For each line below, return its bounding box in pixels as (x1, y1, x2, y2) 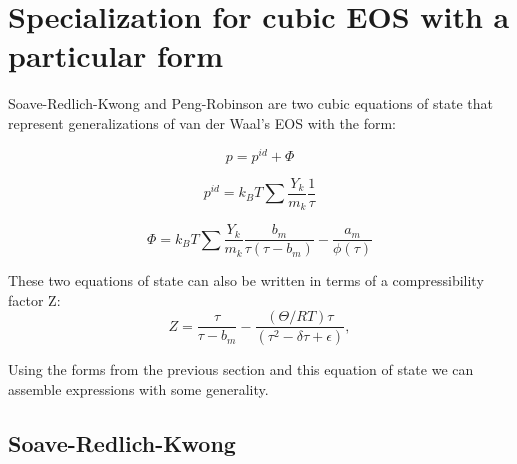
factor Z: (8, 289, 61, 310)
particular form (8, 35, 224, 76)
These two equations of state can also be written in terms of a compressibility (8, 270, 484, 291)
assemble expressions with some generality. (8, 378, 269, 399)
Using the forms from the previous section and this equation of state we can (8, 359, 474, 380)
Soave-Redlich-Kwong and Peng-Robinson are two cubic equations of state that (8, 93, 494, 114)
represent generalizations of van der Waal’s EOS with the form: (8, 112, 396, 133)
